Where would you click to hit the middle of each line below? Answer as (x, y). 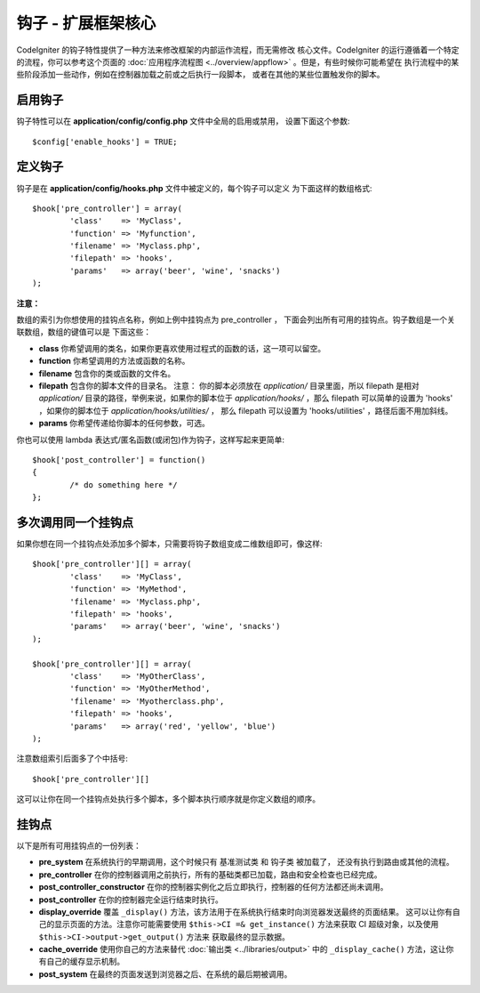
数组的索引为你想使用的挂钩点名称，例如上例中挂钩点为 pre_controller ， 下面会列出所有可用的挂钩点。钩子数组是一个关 (236, 319)
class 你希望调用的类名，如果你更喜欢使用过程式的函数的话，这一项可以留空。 (182, 348)
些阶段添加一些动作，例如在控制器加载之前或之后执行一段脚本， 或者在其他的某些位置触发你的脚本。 (200, 75)
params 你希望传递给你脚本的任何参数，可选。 (124, 424)
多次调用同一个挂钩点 (75, 522)
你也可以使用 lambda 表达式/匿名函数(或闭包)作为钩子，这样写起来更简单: (150, 440)
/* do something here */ (124, 484)
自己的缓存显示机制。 (85, 962)
